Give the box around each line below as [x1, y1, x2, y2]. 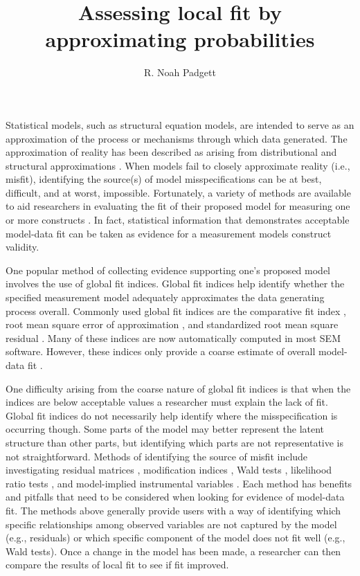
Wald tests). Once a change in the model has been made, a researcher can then [6, 543, 341, 558]
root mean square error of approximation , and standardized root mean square [6, 317, 339, 332]
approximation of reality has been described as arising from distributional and [6, 145, 337, 159]
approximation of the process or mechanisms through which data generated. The [6, 131, 348, 145]
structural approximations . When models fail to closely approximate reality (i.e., [6, 158, 350, 172]
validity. [6, 240, 39, 254]
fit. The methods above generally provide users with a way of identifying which [6, 503, 341, 517]
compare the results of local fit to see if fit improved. [6, 557, 229, 572]
